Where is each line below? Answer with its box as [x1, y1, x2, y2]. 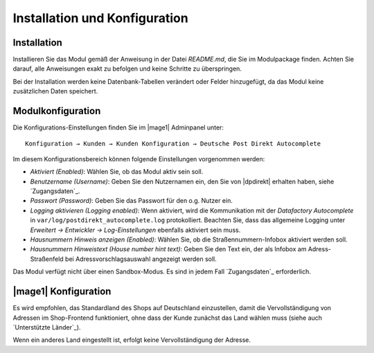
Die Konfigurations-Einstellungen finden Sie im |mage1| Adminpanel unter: [12, 123, 224, 132]
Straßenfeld [30, 255, 64, 263]
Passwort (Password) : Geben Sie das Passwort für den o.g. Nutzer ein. [30, 197, 233, 205]
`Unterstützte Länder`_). [12, 323, 81, 332]
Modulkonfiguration [12, 105, 101, 117]
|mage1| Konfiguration [12, 286, 112, 298]
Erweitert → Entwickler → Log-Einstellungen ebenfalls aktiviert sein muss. [30, 226, 241, 234]
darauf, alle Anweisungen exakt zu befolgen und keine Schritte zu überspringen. [12, 64, 242, 73]
